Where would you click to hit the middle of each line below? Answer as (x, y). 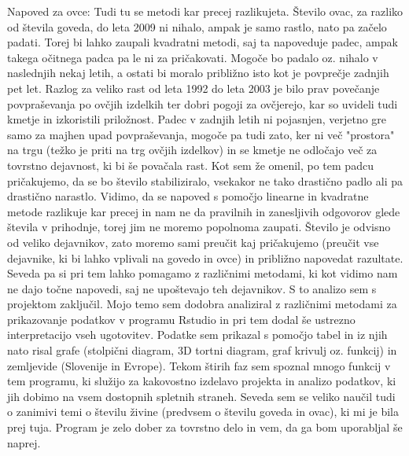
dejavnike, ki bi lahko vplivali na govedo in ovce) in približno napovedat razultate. (205, 257)
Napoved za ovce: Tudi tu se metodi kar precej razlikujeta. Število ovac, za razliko (205, 11)
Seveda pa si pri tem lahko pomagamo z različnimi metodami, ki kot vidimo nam (203, 273)
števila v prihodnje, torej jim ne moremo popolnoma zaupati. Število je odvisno (199, 227)
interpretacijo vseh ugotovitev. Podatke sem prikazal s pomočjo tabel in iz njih (197, 335)
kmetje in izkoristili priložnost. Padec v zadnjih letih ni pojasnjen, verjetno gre (197, 119)
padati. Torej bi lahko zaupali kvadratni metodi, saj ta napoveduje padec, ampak (203, 42)
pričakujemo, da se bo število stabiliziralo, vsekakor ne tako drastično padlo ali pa (205, 180)
